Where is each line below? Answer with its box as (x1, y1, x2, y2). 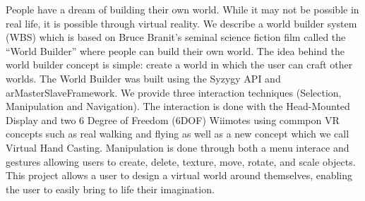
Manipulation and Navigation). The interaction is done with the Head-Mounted (6, 99, 350, 114)
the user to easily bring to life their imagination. (6, 181, 215, 196)
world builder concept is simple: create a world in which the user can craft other (6, 57, 353, 72)
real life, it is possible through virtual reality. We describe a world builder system (6, 16, 357, 30)
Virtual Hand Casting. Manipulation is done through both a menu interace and (6, 140, 349, 154)
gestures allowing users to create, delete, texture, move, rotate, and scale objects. (6, 154, 356, 169)
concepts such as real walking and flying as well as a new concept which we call (6, 126, 349, 141)
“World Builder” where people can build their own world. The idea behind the (6, 43, 345, 58)
